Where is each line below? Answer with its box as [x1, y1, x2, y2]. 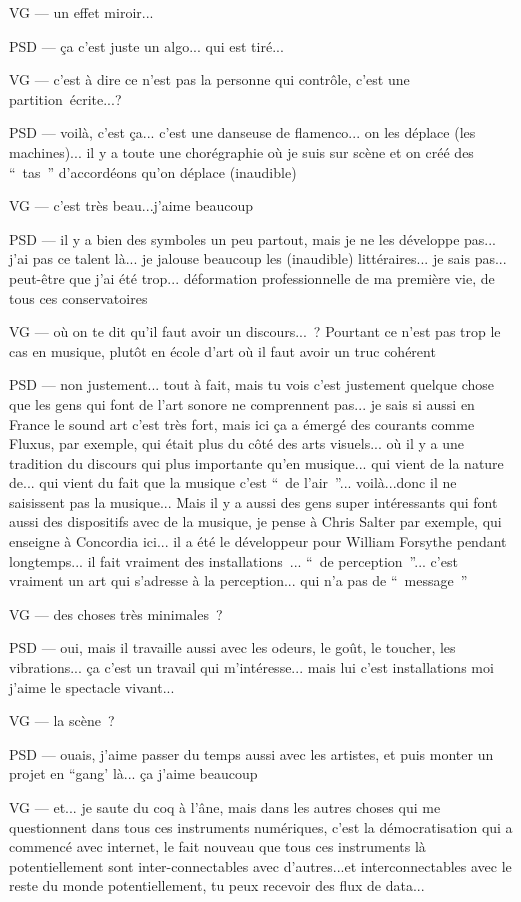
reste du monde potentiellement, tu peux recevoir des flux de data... [9, 875, 425, 896]
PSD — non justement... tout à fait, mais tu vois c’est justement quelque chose [9, 374, 494, 395]
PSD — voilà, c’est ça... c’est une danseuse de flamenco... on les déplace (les [9, 122, 476, 143]
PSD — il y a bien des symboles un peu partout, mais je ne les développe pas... [9, 228, 496, 249]
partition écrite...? [9, 88, 122, 109]
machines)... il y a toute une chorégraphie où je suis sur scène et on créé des [9, 141, 474, 162]
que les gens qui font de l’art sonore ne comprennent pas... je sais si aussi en [9, 393, 475, 414]
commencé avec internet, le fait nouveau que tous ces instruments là [9, 836, 426, 857]
